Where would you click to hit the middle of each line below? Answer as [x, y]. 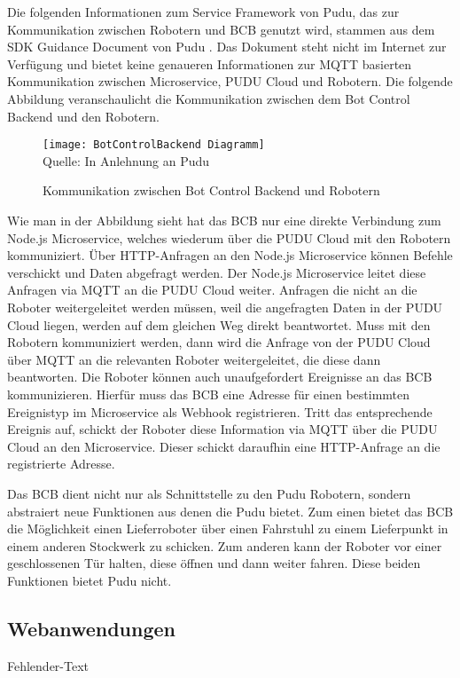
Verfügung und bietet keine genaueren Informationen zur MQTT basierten [210, 63]
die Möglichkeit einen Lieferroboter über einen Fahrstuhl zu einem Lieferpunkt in [228, 528]
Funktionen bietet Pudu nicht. [90, 580]
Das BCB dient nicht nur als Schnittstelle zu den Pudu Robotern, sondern [209, 493]
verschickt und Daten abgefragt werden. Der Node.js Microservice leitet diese [217, 272]
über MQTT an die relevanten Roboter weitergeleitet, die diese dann [194, 359]
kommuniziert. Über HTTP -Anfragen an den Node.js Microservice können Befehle [230, 255]
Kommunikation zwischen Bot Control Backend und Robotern [211, 190]
